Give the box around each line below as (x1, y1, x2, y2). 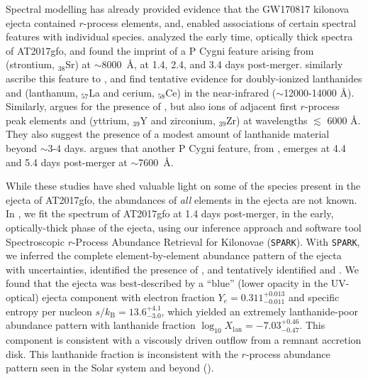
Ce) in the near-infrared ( (165, 85, 277, 99)
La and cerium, (89, 85, 155, 99)
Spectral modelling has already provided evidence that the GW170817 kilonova (6, 1, 350, 16)
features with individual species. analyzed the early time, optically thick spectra (6, 29, 353, 44)
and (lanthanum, (6, 85, 78, 99)
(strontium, (6, 57, 55, 72)
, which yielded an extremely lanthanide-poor (161, 303, 358, 318)
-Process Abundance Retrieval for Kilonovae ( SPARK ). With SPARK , (72, 234, 360, 249)
